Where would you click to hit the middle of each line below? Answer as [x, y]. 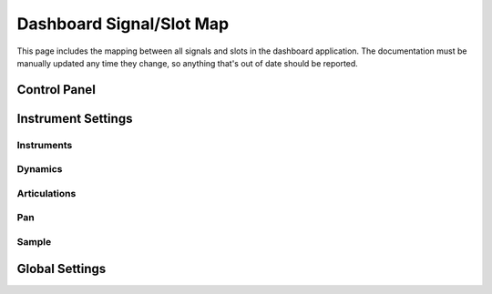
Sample [34, 241]
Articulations [46, 193]
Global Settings [61, 269]
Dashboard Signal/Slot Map [123, 24]
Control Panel [56, 90]
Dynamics [40, 169]
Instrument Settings [75, 118]
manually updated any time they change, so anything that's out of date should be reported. [188, 63]
